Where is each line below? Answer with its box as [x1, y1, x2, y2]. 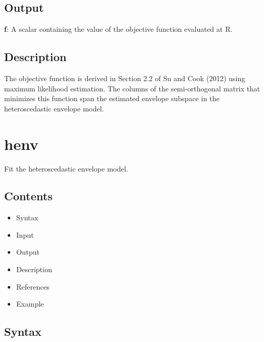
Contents [4, 188, 53, 204]
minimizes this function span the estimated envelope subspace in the [4, 93, 220, 104]
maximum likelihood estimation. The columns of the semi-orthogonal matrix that [4, 83, 260, 93]
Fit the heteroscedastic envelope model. [4, 163, 128, 174]
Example [16, 298, 44, 309]
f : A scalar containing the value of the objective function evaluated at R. [4, 24, 233, 34]
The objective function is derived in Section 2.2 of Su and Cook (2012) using [4, 73, 246, 83]
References [16, 281, 50, 292]
